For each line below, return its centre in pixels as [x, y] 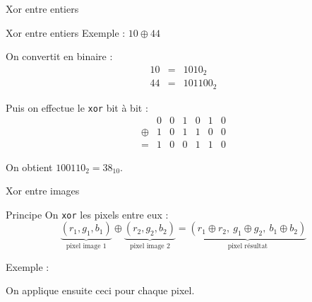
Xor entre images [43, 191]
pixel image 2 [150, 246]
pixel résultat [248, 246]
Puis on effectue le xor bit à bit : [77, 107]
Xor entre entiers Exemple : [66, 32]
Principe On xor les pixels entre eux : [87, 214]
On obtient [29, 167]
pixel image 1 [86, 246]
